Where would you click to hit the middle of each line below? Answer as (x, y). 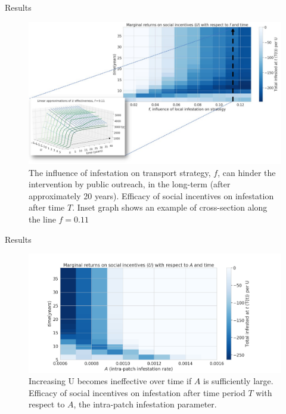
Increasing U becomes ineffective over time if (110, 381)
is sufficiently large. (238, 381)
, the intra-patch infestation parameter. (145, 404)
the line (42, 219)
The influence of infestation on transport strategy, (120, 172)
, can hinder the (247, 172)
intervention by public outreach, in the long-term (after (130, 184)
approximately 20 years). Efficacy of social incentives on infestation (151, 195)
